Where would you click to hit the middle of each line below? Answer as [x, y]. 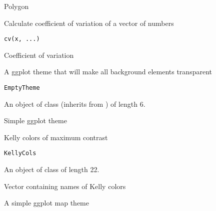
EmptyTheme [22, 88]
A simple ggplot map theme [47, 203]
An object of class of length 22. [52, 169]
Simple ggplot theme [35, 120]
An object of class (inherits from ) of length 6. [75, 104]
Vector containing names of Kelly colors [65, 186]
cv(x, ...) [22, 39]
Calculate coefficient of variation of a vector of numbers [89, 23]
